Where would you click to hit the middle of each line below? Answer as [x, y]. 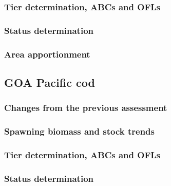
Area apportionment [47, 54]
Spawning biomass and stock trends [79, 131]
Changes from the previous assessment [86, 108]
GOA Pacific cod [50, 82]
